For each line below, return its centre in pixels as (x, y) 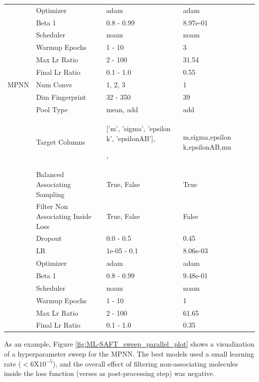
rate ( (13, 363)
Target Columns (61, 141)
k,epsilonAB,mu (207, 146)
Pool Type (52, 109)
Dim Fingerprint (61, 96)
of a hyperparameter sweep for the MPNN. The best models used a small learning (129, 354)
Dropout (49, 238)
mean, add (122, 109)
